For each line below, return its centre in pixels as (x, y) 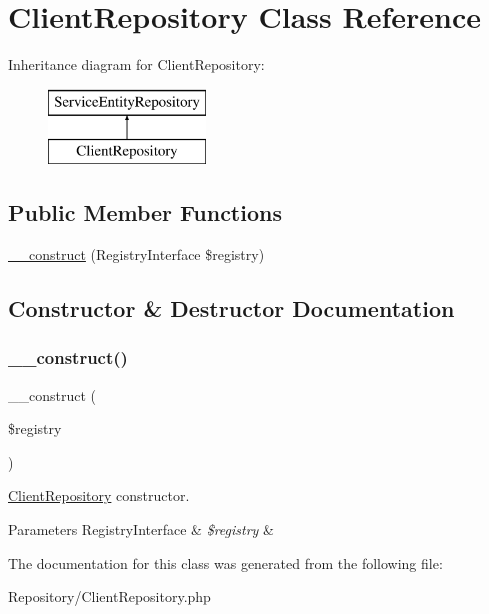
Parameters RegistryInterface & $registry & (141, 529)
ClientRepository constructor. (99, 495)
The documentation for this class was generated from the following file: (225, 562)
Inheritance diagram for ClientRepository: (136, 64)
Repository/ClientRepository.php (109, 596)
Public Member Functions (145, 212)
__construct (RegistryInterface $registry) (136, 254)
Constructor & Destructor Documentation (231, 308)
